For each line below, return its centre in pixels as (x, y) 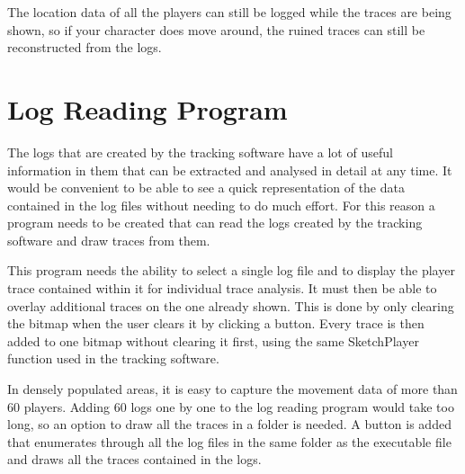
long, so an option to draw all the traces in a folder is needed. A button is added (229, 424)
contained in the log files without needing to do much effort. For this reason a (221, 205)
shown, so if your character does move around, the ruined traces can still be (216, 29)
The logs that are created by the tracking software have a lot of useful (200, 152)
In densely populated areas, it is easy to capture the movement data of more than (232, 389)
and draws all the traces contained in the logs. (134, 459)
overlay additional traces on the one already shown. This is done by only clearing (231, 305)
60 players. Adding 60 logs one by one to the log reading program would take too (231, 406)
